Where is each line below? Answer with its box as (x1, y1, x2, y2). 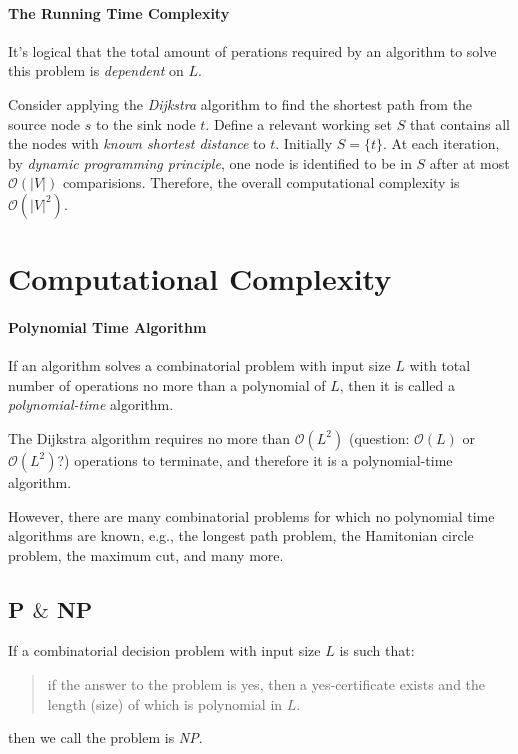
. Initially (275, 133, 333, 154)
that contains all (409, 113, 510, 134)
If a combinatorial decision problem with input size (8, 640, 321, 661)
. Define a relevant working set (205, 113, 392, 134)
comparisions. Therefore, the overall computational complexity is (62, 172, 460, 193)
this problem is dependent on (8, 60, 184, 81)
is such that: (339, 640, 415, 661)
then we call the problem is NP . (8, 727, 203, 748)
